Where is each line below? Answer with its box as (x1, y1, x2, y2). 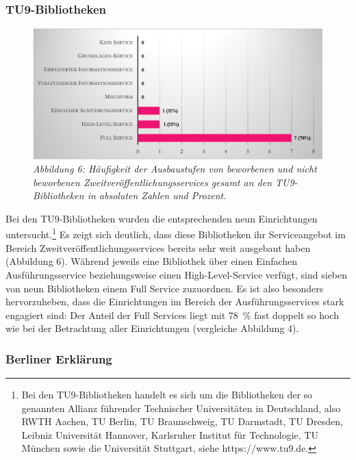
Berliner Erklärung (5, 350, 112, 367)
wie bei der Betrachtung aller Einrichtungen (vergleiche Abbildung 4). (5, 321, 299, 335)
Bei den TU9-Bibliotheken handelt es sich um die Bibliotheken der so (21, 387, 313, 402)
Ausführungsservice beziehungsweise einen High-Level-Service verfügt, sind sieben (5, 267, 348, 281)
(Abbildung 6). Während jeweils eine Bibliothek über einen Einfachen (5, 254, 298, 268)
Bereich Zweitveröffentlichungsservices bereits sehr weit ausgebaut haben (5, 240, 311, 255)
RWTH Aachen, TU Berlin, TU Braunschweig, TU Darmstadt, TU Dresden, (21, 414, 343, 429)
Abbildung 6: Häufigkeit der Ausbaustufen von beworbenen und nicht (33, 162, 317, 176)
